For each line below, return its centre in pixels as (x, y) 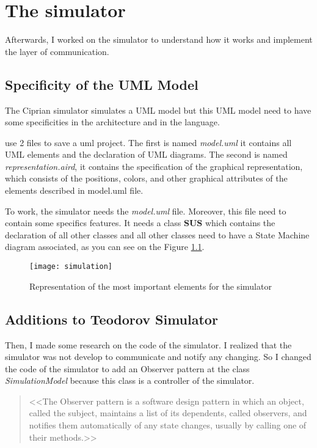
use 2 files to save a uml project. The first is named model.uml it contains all (148, 142)
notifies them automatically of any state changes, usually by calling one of (168, 425)
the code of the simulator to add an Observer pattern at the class (127, 368)
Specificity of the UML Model (102, 84)
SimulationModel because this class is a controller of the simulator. (130, 380)
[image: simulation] (71, 267)
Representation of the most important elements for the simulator (151, 286)
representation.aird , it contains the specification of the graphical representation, (154, 166)
